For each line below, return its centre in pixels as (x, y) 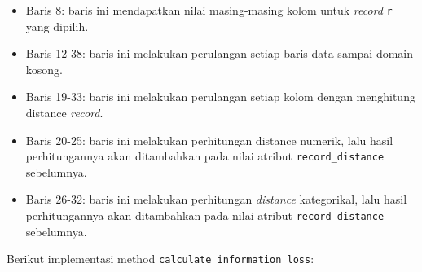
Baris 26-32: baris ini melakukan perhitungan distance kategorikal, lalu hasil (216, 199)
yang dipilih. (57, 26)
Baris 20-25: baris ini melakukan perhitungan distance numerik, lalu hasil (209, 140)
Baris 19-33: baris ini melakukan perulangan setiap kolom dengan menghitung (220, 97)
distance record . (64, 113)
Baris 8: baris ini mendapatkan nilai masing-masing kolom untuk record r (209, 10)
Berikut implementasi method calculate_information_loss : (160, 259)
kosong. (44, 69)
